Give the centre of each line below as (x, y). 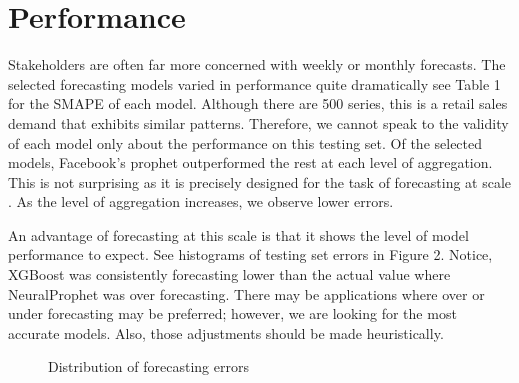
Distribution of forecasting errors (148, 366)
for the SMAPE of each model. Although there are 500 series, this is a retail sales (258, 103)
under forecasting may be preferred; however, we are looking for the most (232, 313)
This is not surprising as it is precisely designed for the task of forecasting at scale (260, 181)
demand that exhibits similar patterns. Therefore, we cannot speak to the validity (258, 122)
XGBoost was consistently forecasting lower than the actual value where (229, 274)
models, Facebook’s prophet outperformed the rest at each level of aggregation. (250, 162)
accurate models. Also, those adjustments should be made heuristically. (226, 332)
